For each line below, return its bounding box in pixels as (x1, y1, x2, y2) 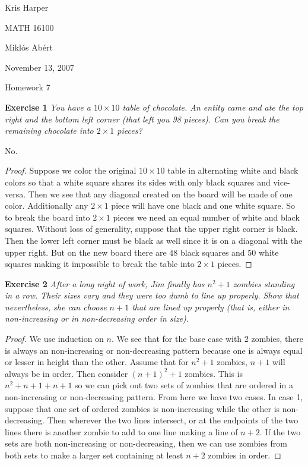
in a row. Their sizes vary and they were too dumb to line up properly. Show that (5, 289, 299, 301)
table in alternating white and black (167, 164, 299, 177)
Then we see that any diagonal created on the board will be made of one (28, 187, 293, 200)
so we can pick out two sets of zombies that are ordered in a (75, 379, 293, 391)
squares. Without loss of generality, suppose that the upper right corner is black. (5, 222, 298, 235)
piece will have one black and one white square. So (111, 199, 296, 212)
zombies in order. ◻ (208, 449, 281, 461)
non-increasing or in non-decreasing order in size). (5, 312, 189, 325)
